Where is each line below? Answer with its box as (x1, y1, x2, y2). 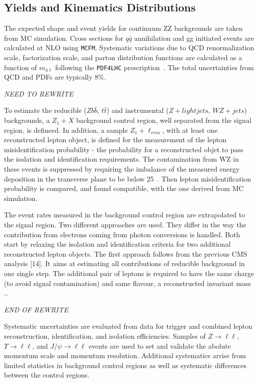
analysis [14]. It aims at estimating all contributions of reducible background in (4, 258, 245, 269)
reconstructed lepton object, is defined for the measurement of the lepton (4, 134, 227, 145)
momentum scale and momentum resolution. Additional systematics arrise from (4, 350, 246, 361)
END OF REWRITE (4, 304, 69, 314)
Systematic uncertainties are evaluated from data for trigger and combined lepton (4, 321, 253, 331)
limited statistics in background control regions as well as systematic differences (4, 360, 247, 370)
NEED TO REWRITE (4, 88, 74, 98)
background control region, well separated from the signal (76, 115, 252, 125)
